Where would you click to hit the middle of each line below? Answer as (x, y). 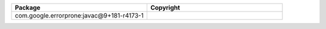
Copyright (165, 8)
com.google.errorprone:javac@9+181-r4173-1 (79, 15)
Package (27, 8)
